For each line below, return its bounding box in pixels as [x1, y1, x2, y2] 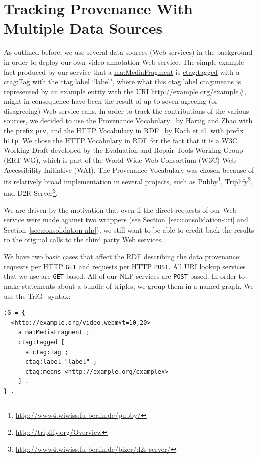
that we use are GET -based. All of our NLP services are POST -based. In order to [4, 271, 245, 281]
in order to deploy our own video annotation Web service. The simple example [4, 56, 244, 67]
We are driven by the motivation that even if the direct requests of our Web [4, 204, 237, 215]
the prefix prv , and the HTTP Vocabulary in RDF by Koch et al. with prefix [4, 125, 244, 136]
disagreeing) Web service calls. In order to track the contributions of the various [4, 105, 249, 116]
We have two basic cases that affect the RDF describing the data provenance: [4, 251, 241, 262]
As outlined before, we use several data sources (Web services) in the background [4, 47, 253, 57]
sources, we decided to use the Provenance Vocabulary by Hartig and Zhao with [4, 115, 253, 126]
